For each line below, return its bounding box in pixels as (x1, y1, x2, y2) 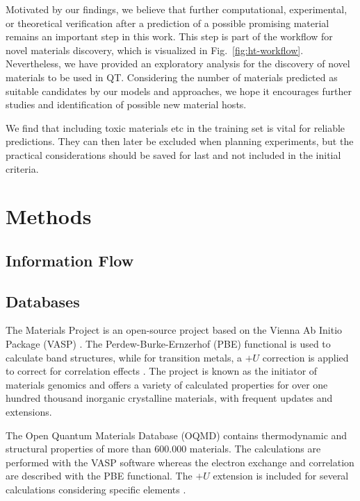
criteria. (6, 161, 39, 176)
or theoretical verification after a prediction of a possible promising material (6, 15, 329, 30)
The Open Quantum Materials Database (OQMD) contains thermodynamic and (6, 427, 347, 442)
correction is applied (262, 350, 349, 364)
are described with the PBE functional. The (6, 468, 193, 483)
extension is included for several (213, 468, 349, 483)
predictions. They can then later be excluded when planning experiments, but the (6, 134, 354, 148)
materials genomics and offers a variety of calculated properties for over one (6, 377, 328, 391)
